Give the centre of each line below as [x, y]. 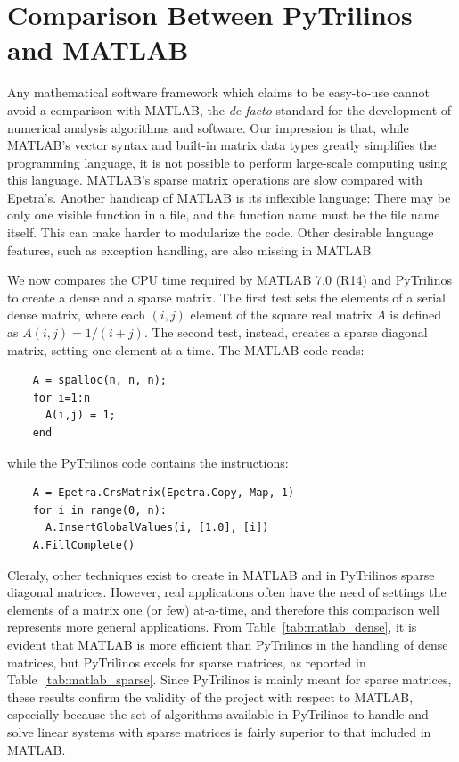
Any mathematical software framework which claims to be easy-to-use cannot [219, 92]
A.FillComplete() [84, 545]
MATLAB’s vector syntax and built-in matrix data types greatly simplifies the [222, 145]
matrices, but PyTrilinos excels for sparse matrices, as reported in [187, 662]
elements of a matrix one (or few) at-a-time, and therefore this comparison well [223, 609]
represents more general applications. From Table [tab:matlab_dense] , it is [212, 627]
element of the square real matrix [281, 315]
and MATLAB [98, 50]
